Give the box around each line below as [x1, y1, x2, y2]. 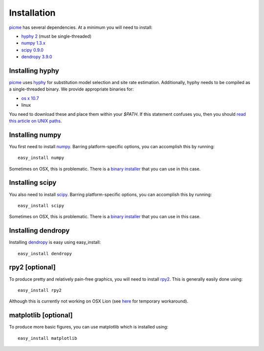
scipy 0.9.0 [21, 47, 44, 53]
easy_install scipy [18, 203, 65, 208]
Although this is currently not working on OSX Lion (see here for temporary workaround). [9, 298, 188, 304]
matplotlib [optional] [9, 311, 73, 320]
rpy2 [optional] [9, 263, 56, 271]
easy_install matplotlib [18, 335, 77, 341]
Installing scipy [9, 178, 57, 187]
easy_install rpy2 [18, 287, 62, 293]
